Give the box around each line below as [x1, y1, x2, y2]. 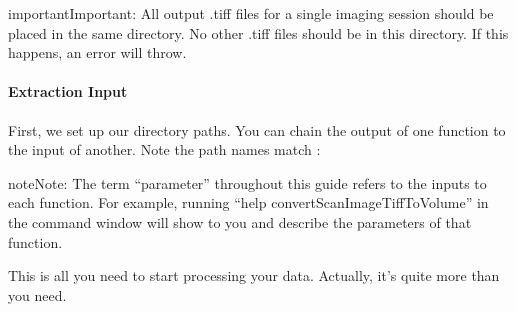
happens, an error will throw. [8, 42, 187, 63]
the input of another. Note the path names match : [8, 139, 321, 160]
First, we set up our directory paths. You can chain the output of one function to [8, 119, 506, 140]
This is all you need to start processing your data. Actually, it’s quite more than [8, 265, 500, 286]
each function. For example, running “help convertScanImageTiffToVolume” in [8, 192, 489, 213]
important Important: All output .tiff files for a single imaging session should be [8, 3, 494, 23]
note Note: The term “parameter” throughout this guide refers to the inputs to [8, 172, 487, 193]
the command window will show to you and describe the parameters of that [8, 211, 472, 232]
